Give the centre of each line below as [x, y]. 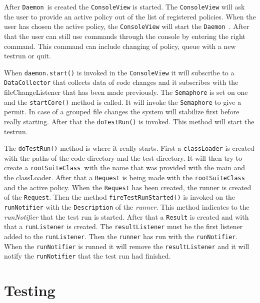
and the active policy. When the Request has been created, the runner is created [128, 187]
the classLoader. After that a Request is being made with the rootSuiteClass [124, 177]
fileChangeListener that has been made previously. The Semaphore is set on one [126, 92]
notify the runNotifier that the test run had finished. [87, 256]
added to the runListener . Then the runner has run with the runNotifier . [121, 236]
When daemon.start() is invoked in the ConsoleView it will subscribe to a [119, 72]
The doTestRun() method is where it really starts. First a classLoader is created [129, 148]
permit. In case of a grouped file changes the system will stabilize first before [122, 112]
